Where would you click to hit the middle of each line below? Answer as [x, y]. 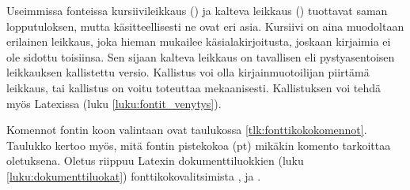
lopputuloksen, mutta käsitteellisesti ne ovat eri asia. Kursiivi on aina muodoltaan [205, 26]
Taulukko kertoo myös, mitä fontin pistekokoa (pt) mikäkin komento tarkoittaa [199, 145]
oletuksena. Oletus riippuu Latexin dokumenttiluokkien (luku [155, 160]
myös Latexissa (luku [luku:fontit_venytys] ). [114, 103]
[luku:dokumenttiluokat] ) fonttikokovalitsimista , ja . [134, 175]
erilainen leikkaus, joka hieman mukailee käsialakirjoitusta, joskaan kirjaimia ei [199, 41]
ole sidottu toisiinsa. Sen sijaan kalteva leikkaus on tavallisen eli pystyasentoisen [201, 56]
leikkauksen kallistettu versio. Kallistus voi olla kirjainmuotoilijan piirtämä [188, 72]
